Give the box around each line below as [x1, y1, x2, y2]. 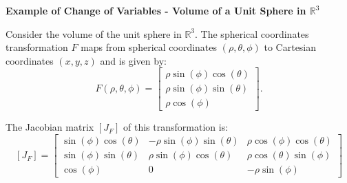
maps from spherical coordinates [81, 40, 218, 54]
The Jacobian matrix [6, 120, 94, 134]
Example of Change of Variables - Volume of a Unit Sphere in [6, 3, 306, 17]
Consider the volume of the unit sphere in [6, 26, 182, 41]
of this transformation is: [123, 120, 229, 134]
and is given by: [100, 53, 167, 67]
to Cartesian [264, 40, 317, 54]
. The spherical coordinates [195, 26, 309, 41]
